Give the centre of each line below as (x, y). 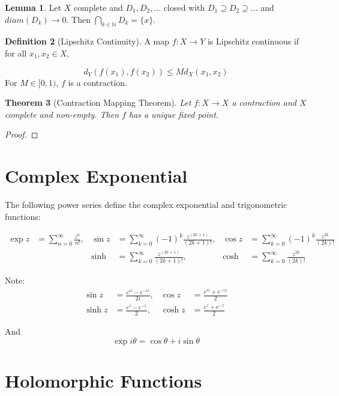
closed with (184, 7)
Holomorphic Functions (103, 380)
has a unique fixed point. (174, 114)
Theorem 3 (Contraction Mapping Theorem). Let (98, 102)
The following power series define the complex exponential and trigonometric (146, 205)
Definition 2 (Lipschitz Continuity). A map (87, 41)
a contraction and (264, 102)
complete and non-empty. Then (62, 114)
